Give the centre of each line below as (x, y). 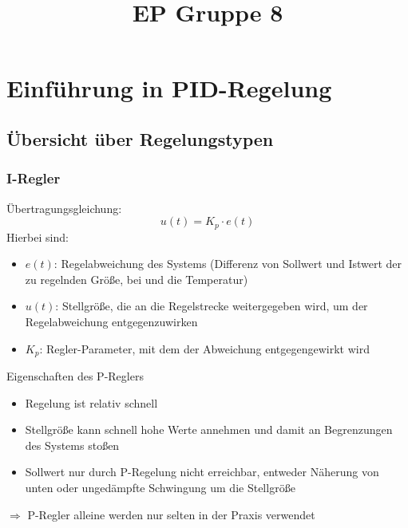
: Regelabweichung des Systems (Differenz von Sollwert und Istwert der (228, 264)
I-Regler (34, 178)
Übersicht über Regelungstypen (140, 138)
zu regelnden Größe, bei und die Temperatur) (137, 279)
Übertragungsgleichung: (64, 208)
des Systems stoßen (72, 445)
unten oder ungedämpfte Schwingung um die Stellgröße (160, 487)
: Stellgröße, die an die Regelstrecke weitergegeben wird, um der (212, 306)
